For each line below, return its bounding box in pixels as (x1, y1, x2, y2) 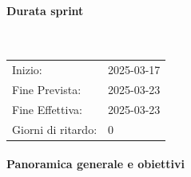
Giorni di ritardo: (12, 120, 97, 137)
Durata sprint (6, 2, 84, 18)
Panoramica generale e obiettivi (6, 155, 185, 172)
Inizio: (12, 61, 42, 78)
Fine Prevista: (12, 81, 82, 97)
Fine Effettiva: (12, 100, 82, 117)
